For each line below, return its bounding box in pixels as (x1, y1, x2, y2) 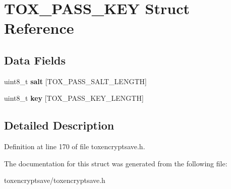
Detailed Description (4, 117, 114, 133)
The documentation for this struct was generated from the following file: (4, 158, 227, 168)
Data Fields (4, 52, 66, 68)
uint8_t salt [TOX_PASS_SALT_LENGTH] (4, 76, 147, 86)
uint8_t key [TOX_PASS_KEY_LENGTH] (4, 93, 144, 103)
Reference (4, 18, 74, 38)
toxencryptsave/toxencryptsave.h (4, 175, 105, 185)
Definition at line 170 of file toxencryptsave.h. (4, 141, 145, 152)
